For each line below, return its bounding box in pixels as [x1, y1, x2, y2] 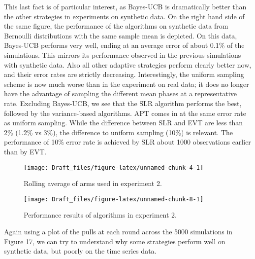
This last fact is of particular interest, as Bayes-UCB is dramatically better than [4, 1, 247, 11]
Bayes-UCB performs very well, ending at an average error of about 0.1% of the [4, 40, 245, 50]
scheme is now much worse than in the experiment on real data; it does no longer [4, 78, 249, 89]
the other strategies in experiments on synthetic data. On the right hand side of [4, 11, 245, 21]
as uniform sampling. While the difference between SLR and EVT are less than [4, 117, 243, 128]
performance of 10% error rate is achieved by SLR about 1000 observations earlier [4, 137, 251, 147]
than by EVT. [4, 146, 47, 156]
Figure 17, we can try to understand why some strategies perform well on [4, 236, 225, 246]
